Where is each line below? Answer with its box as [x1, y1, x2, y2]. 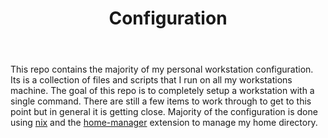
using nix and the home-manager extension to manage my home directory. [10, 117, 318, 129]
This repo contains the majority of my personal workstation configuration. [10, 63, 314, 76]
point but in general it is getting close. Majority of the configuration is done [10, 106, 318, 118]
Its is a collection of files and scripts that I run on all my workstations [10, 74, 293, 86]
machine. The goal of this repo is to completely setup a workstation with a [10, 85, 315, 97]
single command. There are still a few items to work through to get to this [10, 95, 312, 107]
